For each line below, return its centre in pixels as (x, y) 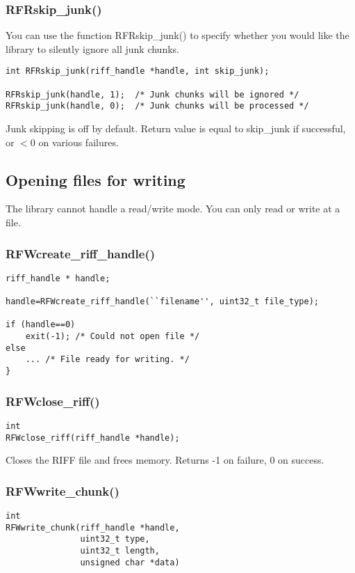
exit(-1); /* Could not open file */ (113, 337)
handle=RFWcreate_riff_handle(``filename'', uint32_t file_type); (163, 302)
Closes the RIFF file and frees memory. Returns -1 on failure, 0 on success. (165, 460)
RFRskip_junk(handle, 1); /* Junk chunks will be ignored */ (152, 94)
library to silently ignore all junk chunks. (92, 48)
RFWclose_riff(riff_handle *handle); (93, 438)
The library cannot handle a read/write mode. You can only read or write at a (173, 209)
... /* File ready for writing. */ (107, 360)
